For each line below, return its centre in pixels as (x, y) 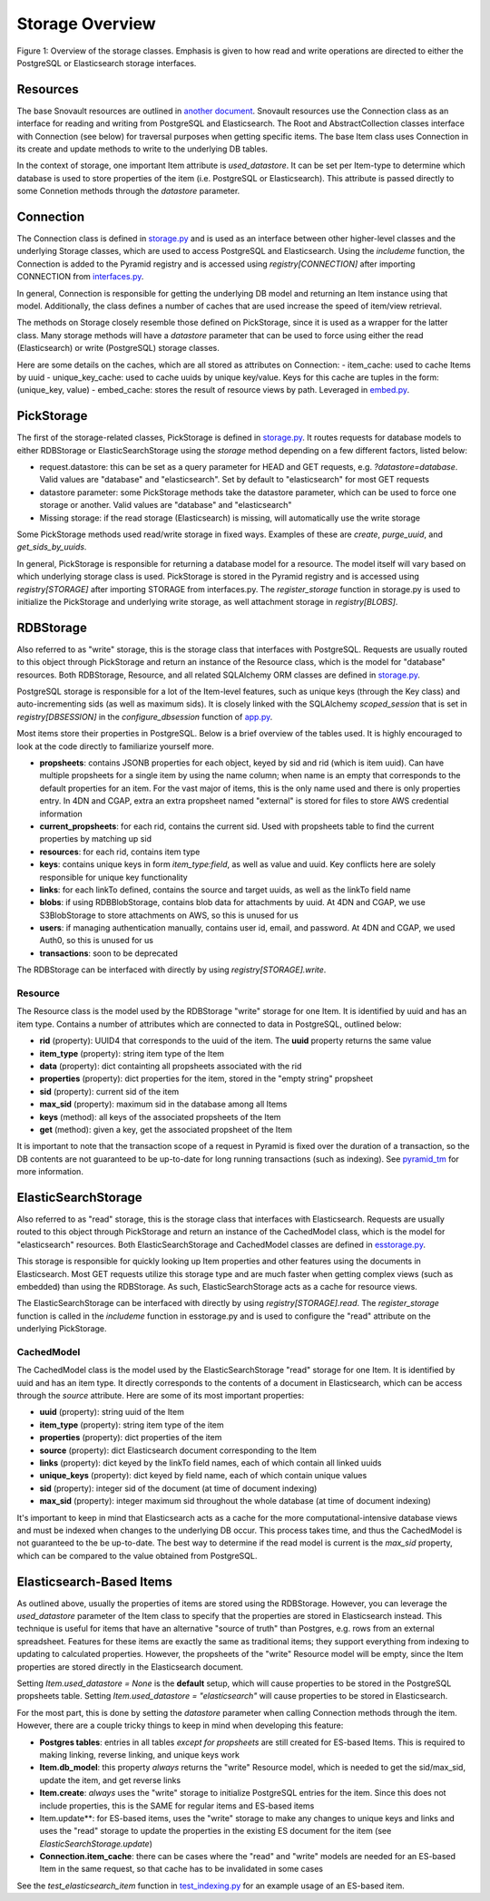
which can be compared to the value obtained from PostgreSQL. (137, 1555)
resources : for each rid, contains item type (120, 852)
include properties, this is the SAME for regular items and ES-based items (177, 1806)
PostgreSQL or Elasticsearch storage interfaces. (107, 63)
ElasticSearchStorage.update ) (96, 1843)
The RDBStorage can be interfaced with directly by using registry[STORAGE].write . (171, 970)
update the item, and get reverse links (110, 1780)
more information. (50, 1172)
